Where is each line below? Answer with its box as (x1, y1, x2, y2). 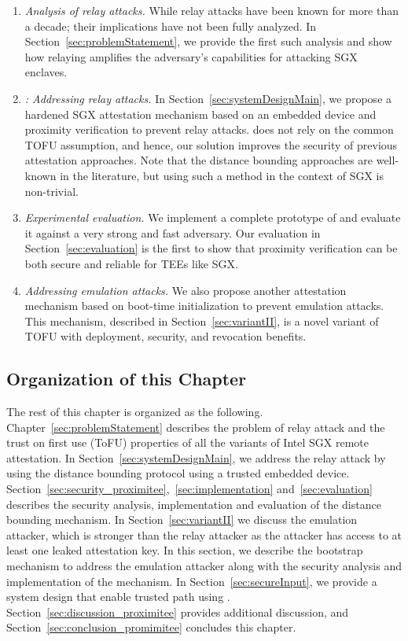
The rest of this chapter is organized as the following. (6, 403, 263, 420)
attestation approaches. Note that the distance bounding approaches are (24, 152, 373, 168)
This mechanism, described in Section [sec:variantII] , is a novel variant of (24, 312, 379, 329)
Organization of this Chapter (6, 367, 247, 391)
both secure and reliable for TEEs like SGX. (24, 255, 238, 271)
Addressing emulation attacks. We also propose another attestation (24, 282, 347, 298)
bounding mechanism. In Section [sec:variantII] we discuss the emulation (6, 511, 358, 528)
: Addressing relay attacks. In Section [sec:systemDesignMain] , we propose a (24, 90, 392, 106)
